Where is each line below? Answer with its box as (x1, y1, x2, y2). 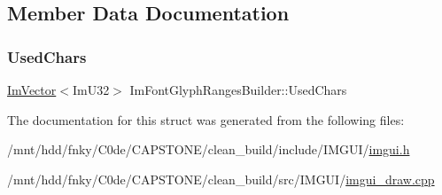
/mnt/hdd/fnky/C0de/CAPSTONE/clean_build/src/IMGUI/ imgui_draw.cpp (7, 169, 435, 188)
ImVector (7, 81, 57, 98)
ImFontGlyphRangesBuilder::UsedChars (129, 81, 347, 98)
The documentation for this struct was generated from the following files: (7, 110, 405, 129)
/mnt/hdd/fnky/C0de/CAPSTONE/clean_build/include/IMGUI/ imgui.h (7, 140, 410, 159)
